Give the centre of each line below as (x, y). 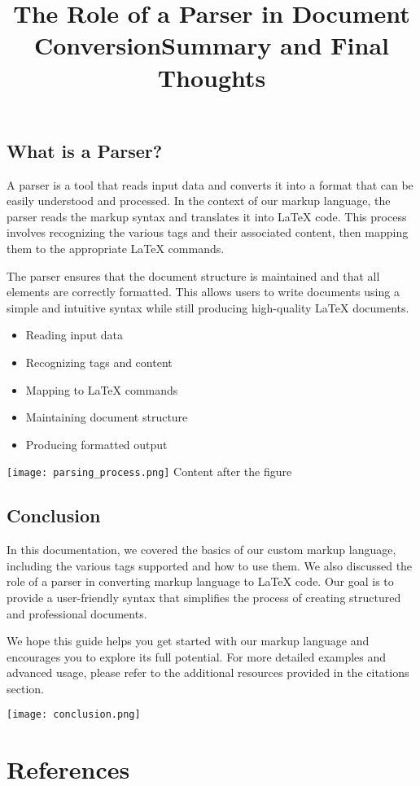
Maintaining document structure (107, 417)
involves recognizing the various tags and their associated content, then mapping (208, 232)
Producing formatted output (96, 444)
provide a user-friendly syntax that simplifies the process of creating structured (204, 597)
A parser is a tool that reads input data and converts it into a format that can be (210, 184)
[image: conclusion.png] (74, 715)
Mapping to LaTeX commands (102, 389)
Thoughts (212, 77)
